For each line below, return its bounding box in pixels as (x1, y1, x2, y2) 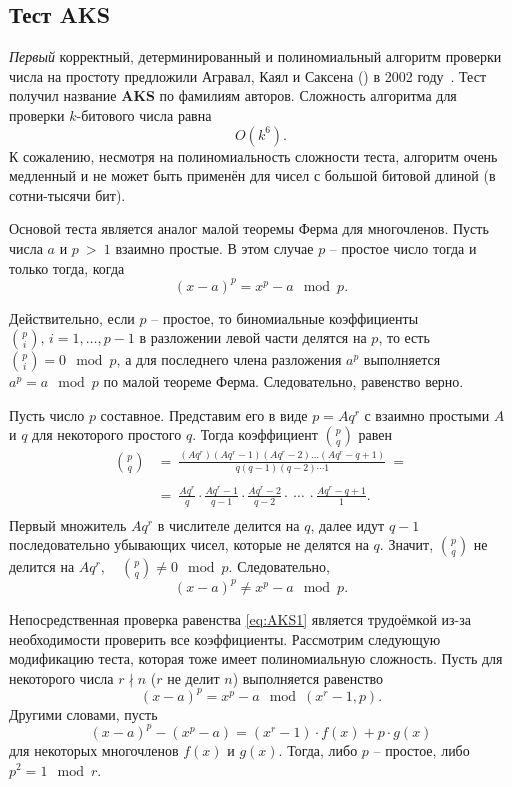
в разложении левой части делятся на (139, 327, 367, 348)
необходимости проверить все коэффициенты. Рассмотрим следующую (9, 628, 441, 649)
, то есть (378, 327, 430, 348)
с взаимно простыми (364, 404, 490, 425)
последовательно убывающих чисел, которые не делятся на (9, 534, 369, 555)
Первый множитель (9, 514, 127, 535)
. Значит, (379, 534, 434, 555)
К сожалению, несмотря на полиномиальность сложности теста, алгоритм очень (9, 145, 498, 166)
